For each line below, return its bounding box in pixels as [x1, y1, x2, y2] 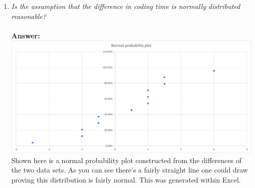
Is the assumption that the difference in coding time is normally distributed [11, 1, 241, 11]
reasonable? [11, 10, 46, 21]
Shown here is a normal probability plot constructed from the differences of [11, 155, 242, 165]
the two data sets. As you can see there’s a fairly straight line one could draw [11, 165, 248, 175]
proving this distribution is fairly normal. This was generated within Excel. [11, 174, 241, 185]
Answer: [11, 30, 40, 40]
